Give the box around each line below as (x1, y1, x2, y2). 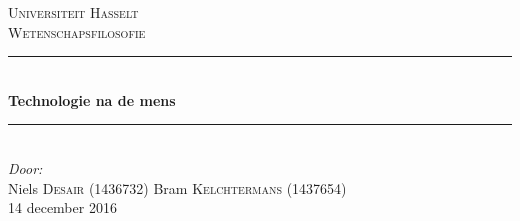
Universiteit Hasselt (8, 2, 139, 22)
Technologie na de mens (8, 89, 176, 110)
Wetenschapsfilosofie (8, 21, 146, 42)
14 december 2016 (8, 197, 117, 218)
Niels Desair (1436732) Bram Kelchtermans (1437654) (8, 177, 347, 198)
